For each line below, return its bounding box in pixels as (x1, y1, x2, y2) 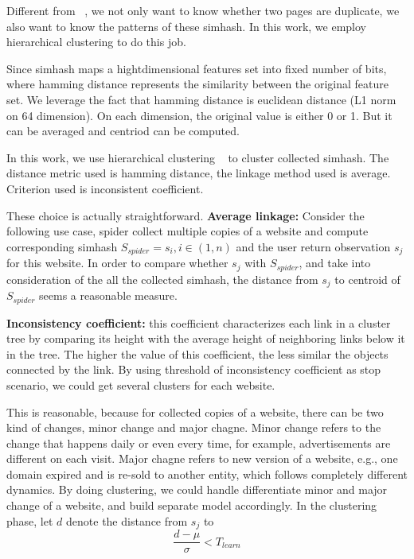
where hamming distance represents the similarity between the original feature (6, 76, 389, 92)
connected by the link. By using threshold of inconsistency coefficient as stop (6, 361, 381, 378)
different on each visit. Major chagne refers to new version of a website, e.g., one (6, 450, 398, 467)
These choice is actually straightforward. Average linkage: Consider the (6, 207, 365, 223)
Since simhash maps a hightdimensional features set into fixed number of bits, (6, 60, 387, 76)
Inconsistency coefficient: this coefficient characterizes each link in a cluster (6, 314, 391, 331)
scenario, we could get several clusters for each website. (6, 376, 275, 393)
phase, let (6, 512, 53, 529)
